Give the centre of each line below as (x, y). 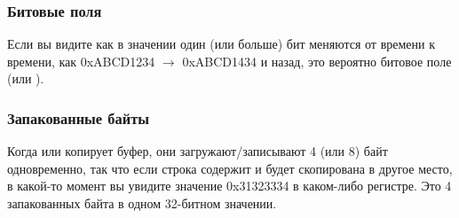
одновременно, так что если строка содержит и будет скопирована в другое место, (230, 168)
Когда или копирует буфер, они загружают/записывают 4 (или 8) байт (198, 151)
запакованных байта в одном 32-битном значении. (142, 203)
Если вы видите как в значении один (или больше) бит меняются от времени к (221, 44)
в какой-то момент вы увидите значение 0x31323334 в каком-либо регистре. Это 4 (229, 186)
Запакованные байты (78, 117)
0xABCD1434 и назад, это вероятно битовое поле (317, 61)
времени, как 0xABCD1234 (81, 61)
